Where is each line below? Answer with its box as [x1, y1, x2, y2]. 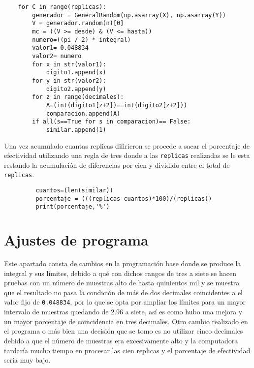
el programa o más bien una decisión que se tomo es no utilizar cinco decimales [4, 326, 243, 336]
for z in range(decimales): [32, 93, 124, 101]
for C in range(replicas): [18, 3, 106, 10]
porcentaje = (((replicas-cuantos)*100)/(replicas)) [35, 195, 212, 202]
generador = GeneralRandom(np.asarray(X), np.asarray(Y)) [32, 11, 226, 19]
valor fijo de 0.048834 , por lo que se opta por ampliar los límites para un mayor [4, 297, 246, 307]
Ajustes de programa [4, 230, 149, 250]
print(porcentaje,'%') [35, 203, 110, 211]
